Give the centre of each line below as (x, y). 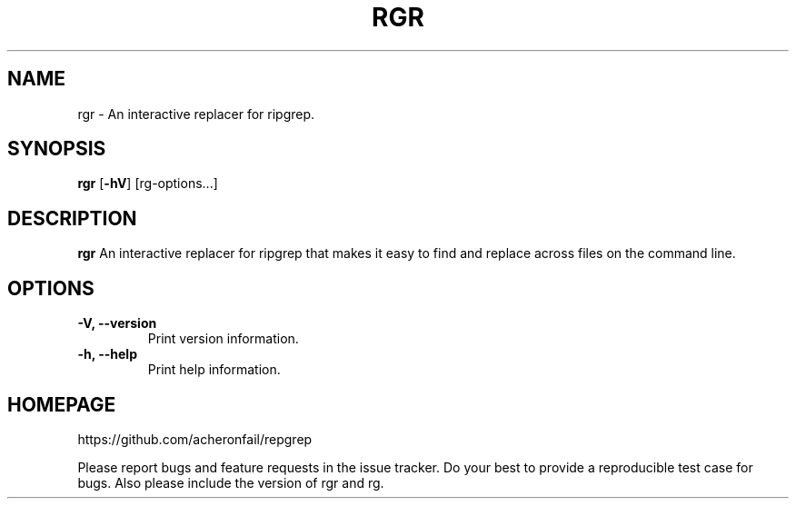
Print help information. (214, 370)
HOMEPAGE (62, 404)
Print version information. (223, 339)
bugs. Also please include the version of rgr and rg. (231, 482)
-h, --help (107, 354)
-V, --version (117, 323)
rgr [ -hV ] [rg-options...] (148, 184)
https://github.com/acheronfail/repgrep (195, 439)
